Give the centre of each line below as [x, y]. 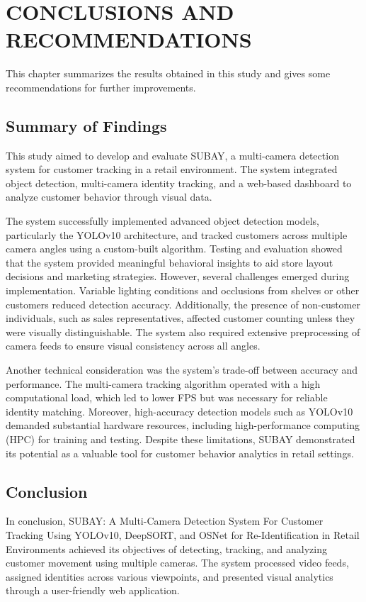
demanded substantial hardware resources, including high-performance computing [183, 425]
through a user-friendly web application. [93, 590]
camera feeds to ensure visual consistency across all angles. [133, 346]
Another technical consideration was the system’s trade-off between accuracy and [182, 370]
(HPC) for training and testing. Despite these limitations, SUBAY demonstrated [181, 439]
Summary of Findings [86, 125]
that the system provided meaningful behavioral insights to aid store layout [170, 262]
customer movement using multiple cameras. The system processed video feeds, [177, 563]
